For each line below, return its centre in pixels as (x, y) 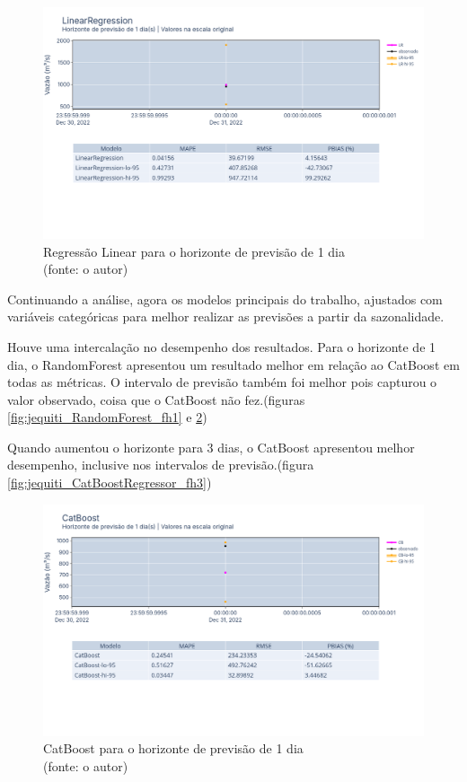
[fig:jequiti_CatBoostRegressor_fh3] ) (110, 483)
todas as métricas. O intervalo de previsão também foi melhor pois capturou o (222, 382)
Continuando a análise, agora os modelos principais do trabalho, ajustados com (225, 299)
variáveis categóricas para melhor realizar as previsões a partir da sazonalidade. (226, 316)
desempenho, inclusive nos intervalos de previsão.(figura (161, 465)
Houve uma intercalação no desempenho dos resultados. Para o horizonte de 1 (222, 346)
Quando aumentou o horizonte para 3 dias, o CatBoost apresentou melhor (211, 447)
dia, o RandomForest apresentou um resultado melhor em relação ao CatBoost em (233, 364)
